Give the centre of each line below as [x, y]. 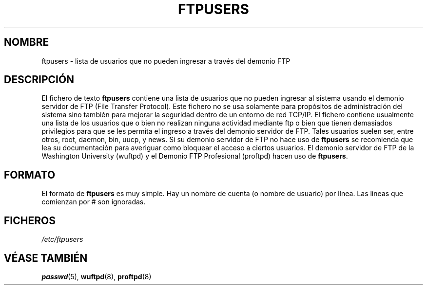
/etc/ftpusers [62, 239]
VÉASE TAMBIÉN [46, 258]
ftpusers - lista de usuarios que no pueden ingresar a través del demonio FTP [166, 61]
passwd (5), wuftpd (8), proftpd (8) [97, 276]
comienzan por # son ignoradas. [94, 202]
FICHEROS [30, 220]
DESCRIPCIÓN [39, 80]
